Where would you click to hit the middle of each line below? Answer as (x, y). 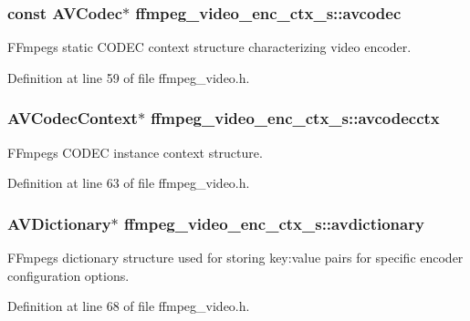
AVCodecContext (73, 118)
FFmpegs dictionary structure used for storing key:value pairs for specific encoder (235, 258)
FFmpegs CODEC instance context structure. (135, 152)
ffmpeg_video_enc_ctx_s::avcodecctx (295, 118)
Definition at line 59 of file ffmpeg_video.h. (129, 77)
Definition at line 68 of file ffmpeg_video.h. (129, 306)
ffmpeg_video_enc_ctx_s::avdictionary (274, 223)
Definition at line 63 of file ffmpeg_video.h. (129, 183)
